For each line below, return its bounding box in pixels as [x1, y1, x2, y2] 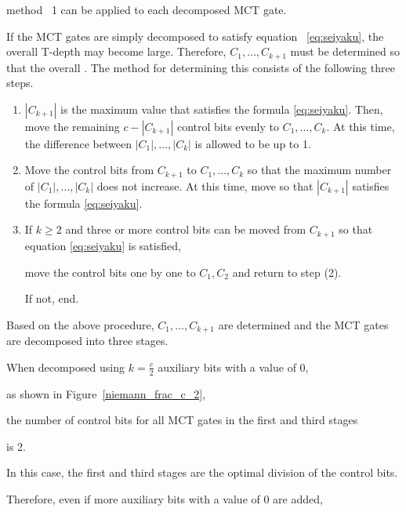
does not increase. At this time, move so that [96, 177, 314, 194]
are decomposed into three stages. [6, 332, 169, 349]
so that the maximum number [247, 162, 392, 178]
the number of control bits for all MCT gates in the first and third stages [6, 412, 358, 428]
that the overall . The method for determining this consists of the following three [6, 59, 395, 75]
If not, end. [24, 290, 79, 307]
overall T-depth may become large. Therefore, [6, 43, 227, 60]
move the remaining [24, 118, 120, 134]
